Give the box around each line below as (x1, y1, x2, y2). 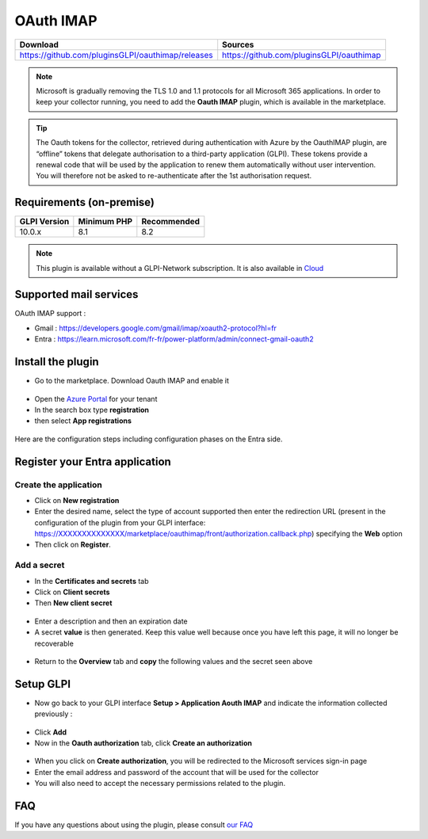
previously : (34, 709, 73, 719)
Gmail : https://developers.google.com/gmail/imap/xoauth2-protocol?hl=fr (34, 323, 277, 333)
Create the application (14, 479, 102, 490)
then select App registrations (34, 416, 132, 425)
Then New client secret (34, 598, 113, 608)
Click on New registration (34, 495, 120, 505)
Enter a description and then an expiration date (34, 616, 188, 626)
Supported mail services (14, 288, 139, 301)
